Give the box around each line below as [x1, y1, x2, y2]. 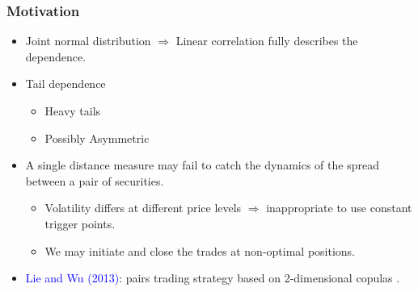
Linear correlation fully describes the [175, 32, 358, 49]
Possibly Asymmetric [44, 129, 150, 146]
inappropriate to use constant [266, 199, 412, 216]
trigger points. [44, 215, 116, 232]
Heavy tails [44, 102, 101, 119]
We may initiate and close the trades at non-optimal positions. [44, 242, 355, 259]
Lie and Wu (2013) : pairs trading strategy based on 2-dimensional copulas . [25, 269, 400, 286]
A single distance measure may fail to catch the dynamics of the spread [25, 156, 379, 173]
